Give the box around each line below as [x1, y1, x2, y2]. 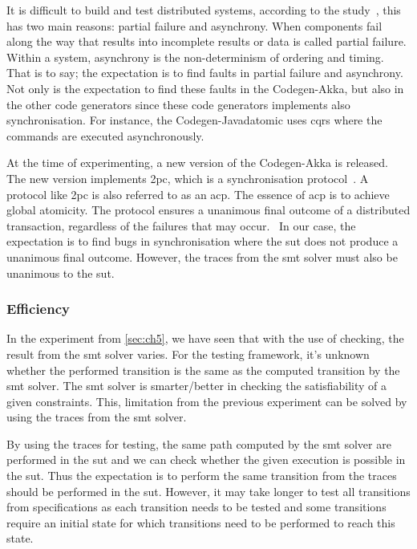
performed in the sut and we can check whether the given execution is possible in [6, 451, 406, 468]
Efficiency [6, 299, 70, 319]
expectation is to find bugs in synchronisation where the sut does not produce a [6, 233, 399, 250]
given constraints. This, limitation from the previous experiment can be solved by [6, 392, 407, 409]
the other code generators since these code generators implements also [6, 96, 350, 112]
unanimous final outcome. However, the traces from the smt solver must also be [6, 248, 398, 265]
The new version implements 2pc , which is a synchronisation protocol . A [6, 169, 369, 186]
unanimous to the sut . [6, 264, 115, 281]
